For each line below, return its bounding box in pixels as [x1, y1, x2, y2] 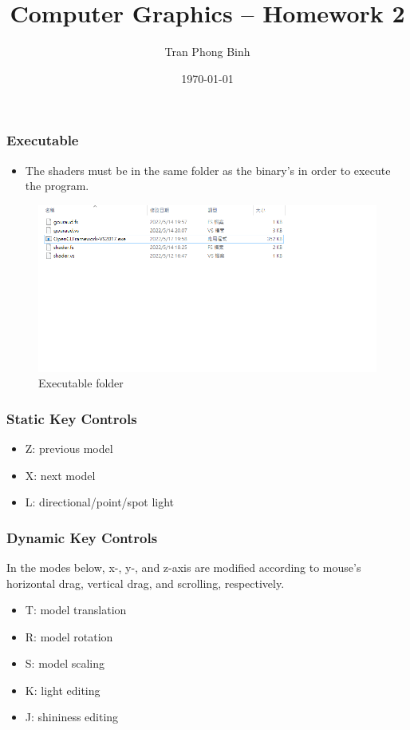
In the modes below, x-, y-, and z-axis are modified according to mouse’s [6, 558, 361, 575]
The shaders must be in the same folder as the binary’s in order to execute [25, 161, 391, 178]
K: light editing [25, 681, 101, 698]
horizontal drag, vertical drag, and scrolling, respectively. [6, 574, 285, 591]
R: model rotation [25, 628, 113, 645]
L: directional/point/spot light [25, 494, 175, 510]
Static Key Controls [6, 408, 137, 428]
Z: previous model [25, 439, 113, 456]
